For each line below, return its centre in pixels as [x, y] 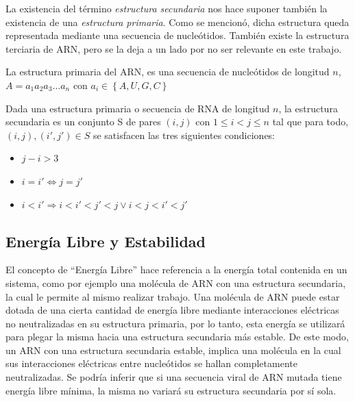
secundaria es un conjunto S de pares [83, 122]
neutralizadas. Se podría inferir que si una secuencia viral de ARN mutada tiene [174, 377]
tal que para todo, [310, 122]
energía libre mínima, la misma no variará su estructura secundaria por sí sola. [171, 390]
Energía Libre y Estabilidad [106, 241]
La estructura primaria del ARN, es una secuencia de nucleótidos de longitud [168, 72]
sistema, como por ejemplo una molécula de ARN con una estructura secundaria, [176, 282]
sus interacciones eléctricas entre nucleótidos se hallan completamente [151, 363]
